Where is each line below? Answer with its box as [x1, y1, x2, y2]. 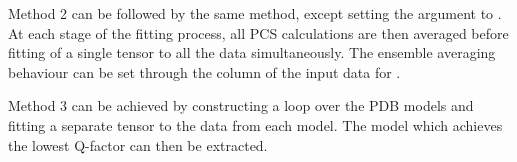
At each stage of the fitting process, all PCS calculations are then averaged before [8, 22, 509, 43]
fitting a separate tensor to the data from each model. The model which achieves [8, 114, 503, 135]
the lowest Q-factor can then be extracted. [8, 134, 268, 155]
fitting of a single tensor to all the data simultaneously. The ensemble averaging [8, 42, 496, 63]
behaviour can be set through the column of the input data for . [8, 61, 401, 82]
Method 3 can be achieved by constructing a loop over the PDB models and [8, 95, 474, 116]
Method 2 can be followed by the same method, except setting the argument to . [8, 3, 502, 23]
